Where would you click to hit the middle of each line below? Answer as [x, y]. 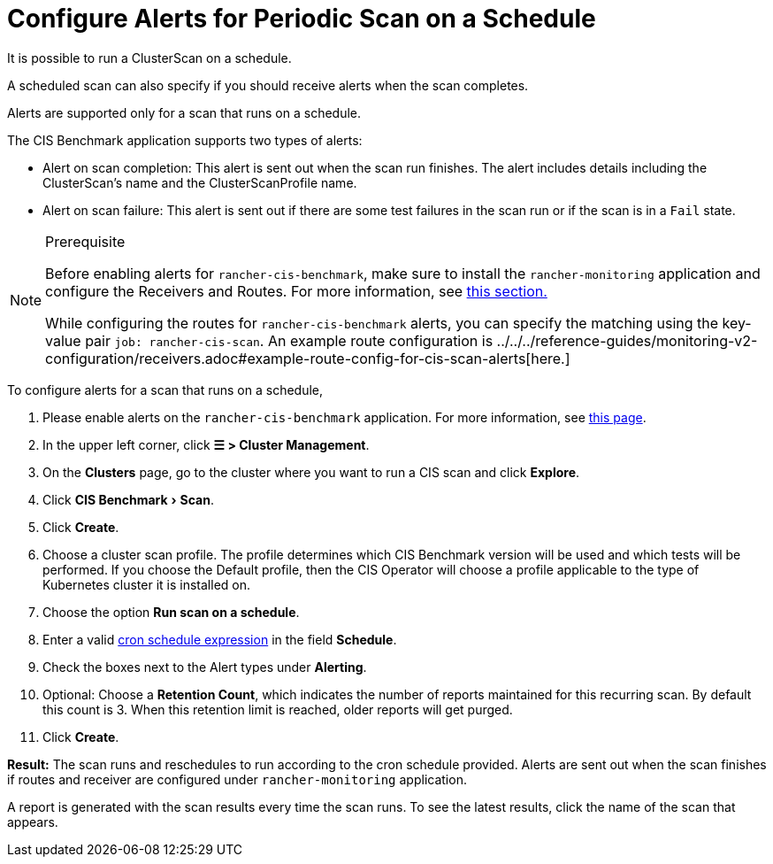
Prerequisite [85, 241]
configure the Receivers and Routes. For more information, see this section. [296, 291]
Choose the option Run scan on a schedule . [171, 612]
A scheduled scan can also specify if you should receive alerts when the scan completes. [268, 85]
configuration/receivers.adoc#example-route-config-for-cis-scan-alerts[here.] [308, 358]
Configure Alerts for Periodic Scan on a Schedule [302, 19]
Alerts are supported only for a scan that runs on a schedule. [184, 112]
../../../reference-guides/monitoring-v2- [627, 340]
